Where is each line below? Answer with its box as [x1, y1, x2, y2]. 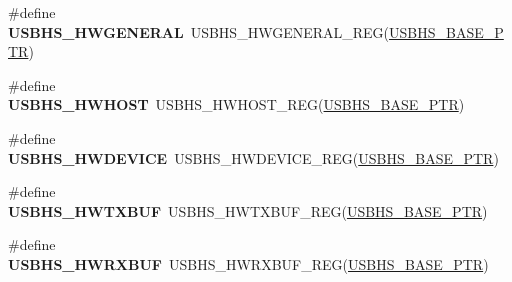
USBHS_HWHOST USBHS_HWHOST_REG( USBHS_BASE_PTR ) [8, 94, 465, 115]
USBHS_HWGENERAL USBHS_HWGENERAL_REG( [8, 21, 390, 42]
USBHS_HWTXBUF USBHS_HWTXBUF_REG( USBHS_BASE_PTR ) [8, 200, 488, 221]
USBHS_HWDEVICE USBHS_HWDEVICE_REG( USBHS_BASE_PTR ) [8, 147, 499, 168]
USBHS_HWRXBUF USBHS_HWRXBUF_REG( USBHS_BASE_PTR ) [8, 253, 489, 274]
